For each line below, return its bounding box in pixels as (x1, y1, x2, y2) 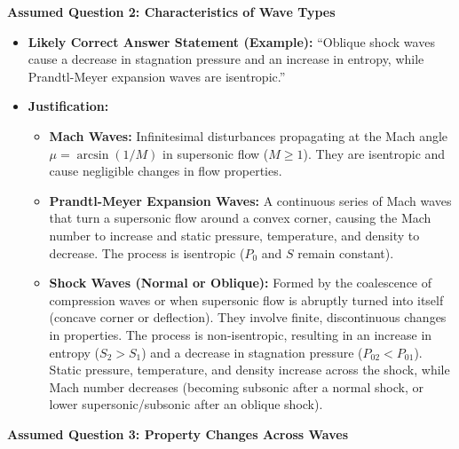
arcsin (76, 148, 109, 161)
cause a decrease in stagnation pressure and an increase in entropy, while (28, 50, 424, 68)
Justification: (28, 97, 109, 115)
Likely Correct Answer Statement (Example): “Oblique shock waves (28, 32, 435, 51)
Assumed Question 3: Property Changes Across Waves (7, 424, 349, 443)
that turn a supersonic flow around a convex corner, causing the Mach (49, 209, 431, 227)
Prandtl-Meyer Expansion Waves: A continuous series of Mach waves (49, 191, 452, 209)
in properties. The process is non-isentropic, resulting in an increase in (49, 325, 432, 343)
